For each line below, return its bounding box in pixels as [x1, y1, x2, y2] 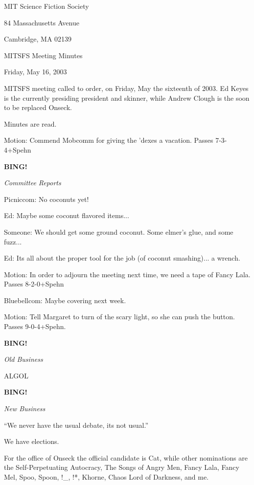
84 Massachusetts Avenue [4, 17, 79, 27]
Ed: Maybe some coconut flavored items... [4, 210, 129, 220]
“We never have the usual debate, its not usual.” [4, 419, 149, 430]
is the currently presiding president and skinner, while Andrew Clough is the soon [4, 92, 250, 103]
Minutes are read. [4, 118, 57, 129]
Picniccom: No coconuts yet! [4, 194, 89, 204]
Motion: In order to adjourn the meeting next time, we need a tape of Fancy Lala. [4, 269, 251, 279]
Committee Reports [4, 177, 61, 188]
